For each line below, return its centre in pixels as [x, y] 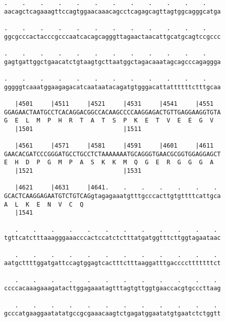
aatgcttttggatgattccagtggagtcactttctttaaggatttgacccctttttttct [112, 263]
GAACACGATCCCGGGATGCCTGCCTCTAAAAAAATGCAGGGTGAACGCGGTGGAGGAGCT [112, 154]
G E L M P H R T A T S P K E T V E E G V [109, 121]
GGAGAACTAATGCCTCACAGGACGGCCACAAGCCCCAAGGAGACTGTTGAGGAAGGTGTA [112, 112]
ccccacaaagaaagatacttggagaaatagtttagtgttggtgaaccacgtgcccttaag [112, 288]
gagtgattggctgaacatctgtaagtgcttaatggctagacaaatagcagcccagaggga [112, 62]
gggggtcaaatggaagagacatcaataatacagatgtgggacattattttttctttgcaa [112, 87]
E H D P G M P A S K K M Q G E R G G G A [109, 163]
